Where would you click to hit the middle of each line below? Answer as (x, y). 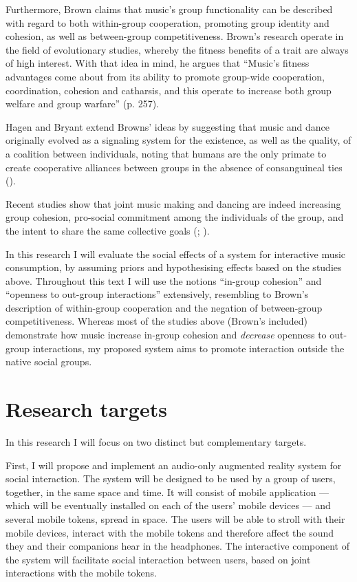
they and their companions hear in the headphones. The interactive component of (178, 546)
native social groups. (49, 362)
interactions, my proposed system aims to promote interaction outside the (188, 348)
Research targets (86, 409)
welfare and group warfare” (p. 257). (83, 104)
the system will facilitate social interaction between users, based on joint (158, 559)
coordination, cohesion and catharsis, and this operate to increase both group (169, 90)
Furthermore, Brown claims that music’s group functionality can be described (169, 9)
